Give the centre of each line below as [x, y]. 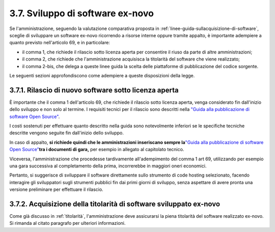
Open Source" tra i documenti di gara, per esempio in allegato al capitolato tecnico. [97, 150]
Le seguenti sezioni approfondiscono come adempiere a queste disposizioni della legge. [102, 75]
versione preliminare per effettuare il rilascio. [57, 190]
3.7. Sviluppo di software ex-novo [81, 13]
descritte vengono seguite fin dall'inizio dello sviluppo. [67, 133]
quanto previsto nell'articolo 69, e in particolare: [60, 43]
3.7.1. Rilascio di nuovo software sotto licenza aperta [94, 90]
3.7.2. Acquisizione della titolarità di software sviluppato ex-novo [115, 204]
